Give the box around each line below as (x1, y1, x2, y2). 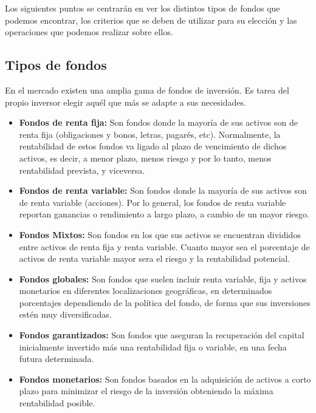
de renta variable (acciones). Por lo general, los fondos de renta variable (19, 196, 286, 208)
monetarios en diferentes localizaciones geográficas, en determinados (19, 284, 272, 297)
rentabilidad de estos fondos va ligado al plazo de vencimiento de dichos (19, 140, 287, 152)
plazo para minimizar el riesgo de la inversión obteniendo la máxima (19, 384, 273, 397)
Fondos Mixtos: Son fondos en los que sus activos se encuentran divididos (19, 228, 301, 241)
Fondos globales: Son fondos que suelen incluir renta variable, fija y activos (19, 272, 307, 285)
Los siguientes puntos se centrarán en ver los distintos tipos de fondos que (5, 2, 280, 14)
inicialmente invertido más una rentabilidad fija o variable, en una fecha (19, 340, 287, 353)
